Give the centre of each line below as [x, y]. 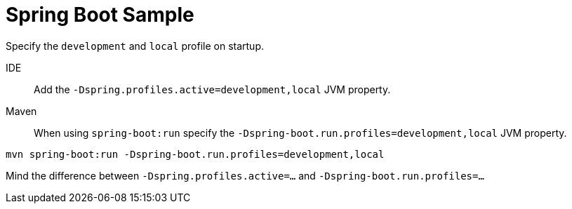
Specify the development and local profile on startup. [135, 46]
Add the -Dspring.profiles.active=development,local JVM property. [212, 89]
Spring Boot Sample [100, 15]
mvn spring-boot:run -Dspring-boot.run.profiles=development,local [195, 154]
